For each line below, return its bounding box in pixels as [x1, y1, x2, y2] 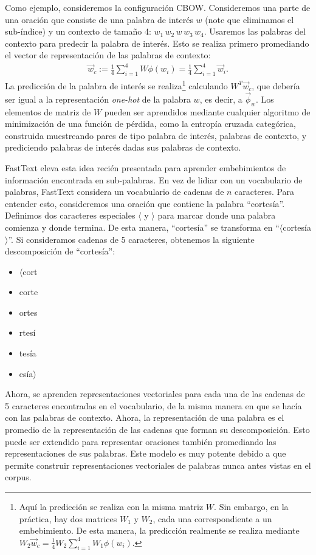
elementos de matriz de [5, 105, 91, 118]
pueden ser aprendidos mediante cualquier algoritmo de [104, 105, 311, 118]
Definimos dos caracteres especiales [5, 209, 136, 222]
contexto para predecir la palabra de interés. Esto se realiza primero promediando [5, 36, 309, 49]
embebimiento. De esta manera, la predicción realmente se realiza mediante [19, 524, 300, 537]
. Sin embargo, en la [214, 500, 289, 512]
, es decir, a [199, 92, 242, 105]
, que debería [252, 79, 300, 92]
